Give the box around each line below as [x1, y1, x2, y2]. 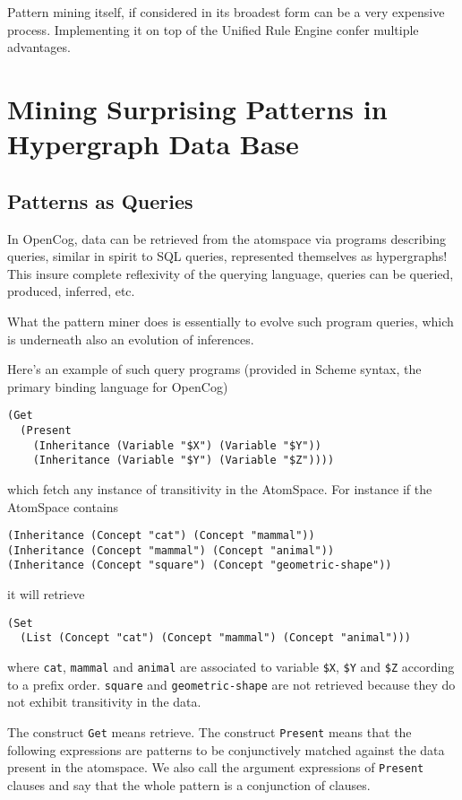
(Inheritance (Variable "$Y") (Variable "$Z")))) [32, 454, 335, 467]
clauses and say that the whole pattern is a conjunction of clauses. [7, 775, 371, 794]
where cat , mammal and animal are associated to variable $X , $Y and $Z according [7, 657, 455, 675]
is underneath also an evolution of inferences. [7, 329, 254, 348]
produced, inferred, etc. [7, 282, 135, 300]
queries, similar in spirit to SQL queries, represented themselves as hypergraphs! [7, 247, 448, 265]
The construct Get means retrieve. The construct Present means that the [7, 722, 412, 741]
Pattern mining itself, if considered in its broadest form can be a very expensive [7, 3, 445, 21]
